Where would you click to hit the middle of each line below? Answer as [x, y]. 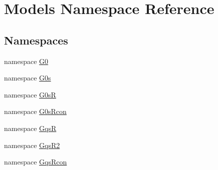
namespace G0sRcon [35, 111]
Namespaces [36, 40]
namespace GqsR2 [32, 145]
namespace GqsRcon [36, 162]
